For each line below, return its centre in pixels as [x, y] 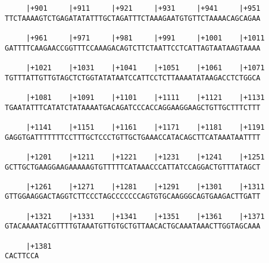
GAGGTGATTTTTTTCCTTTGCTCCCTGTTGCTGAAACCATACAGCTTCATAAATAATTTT [133, 137]
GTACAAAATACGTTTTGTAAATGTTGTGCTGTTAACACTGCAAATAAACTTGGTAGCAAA [133, 226]
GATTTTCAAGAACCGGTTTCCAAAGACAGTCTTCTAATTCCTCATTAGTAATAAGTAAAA [133, 48]
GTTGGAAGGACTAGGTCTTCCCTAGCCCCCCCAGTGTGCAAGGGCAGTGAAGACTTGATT [133, 197]
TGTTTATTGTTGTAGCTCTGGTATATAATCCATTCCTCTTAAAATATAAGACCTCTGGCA [133, 78]
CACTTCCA [22, 256]
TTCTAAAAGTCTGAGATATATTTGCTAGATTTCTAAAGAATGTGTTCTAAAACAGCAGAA [133, 18]
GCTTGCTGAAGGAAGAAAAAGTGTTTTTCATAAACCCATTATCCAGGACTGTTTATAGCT [133, 167]
